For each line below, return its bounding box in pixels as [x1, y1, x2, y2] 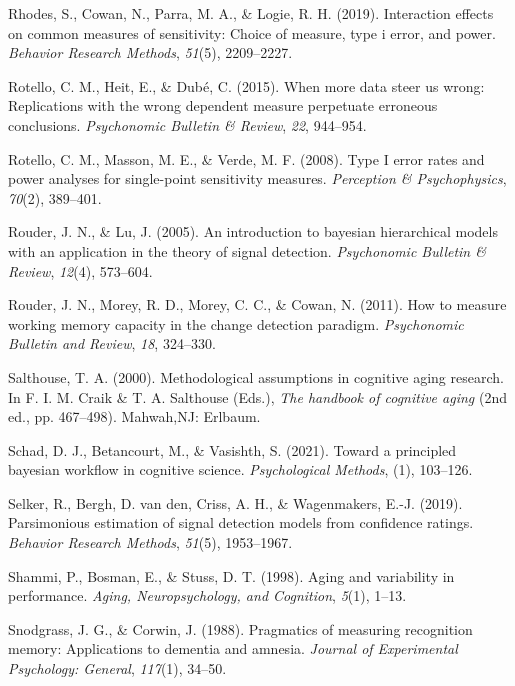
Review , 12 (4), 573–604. [8, 260, 153, 281]
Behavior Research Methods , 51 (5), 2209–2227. [8, 42, 293, 63]
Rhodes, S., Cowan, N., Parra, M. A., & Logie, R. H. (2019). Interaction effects [8, 3, 494, 23]
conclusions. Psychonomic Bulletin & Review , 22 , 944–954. [8, 114, 367, 135]
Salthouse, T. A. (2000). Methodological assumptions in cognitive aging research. [8, 366, 504, 387]
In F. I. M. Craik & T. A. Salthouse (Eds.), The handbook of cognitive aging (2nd [8, 386, 507, 407]
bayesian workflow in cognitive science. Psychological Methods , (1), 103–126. [8, 459, 473, 480]
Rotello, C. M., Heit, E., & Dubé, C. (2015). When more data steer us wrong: [8, 75, 485, 96]
